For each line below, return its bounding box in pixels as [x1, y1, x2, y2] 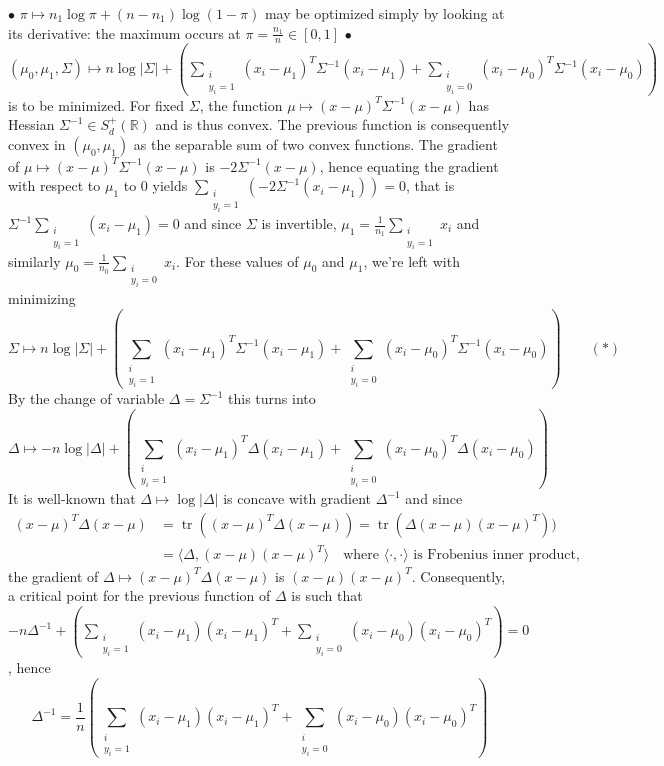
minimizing [8, 288, 76, 309]
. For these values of [176, 250, 299, 271]
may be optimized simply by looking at [264, 3, 505, 23]
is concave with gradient [223, 488, 372, 509]
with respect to [8, 175, 101, 196]
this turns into [228, 388, 316, 409]
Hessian [8, 114, 55, 135]
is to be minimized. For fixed [8, 94, 185, 115]
